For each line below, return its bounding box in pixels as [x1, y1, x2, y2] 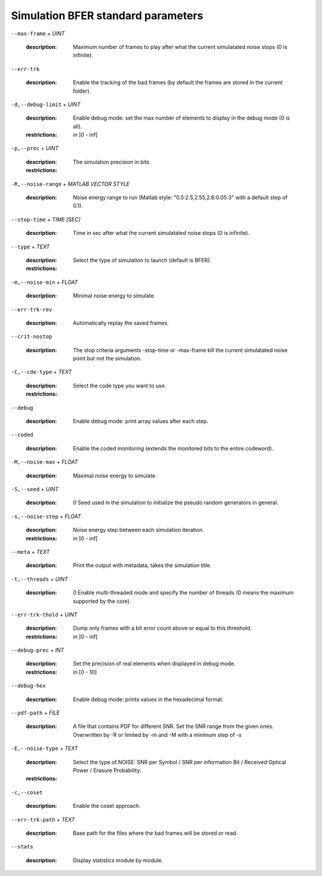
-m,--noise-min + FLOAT [11, 278, 78, 286]
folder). [73, 87, 91, 94]
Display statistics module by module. [73, 856, 163, 863]
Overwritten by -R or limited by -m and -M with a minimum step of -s [73, 731, 241, 738]
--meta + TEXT [11, 548, 50, 555]
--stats [11, 843, 34, 850]
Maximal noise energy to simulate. [73, 472, 157, 479]
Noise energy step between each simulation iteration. [73, 526, 204, 534]
